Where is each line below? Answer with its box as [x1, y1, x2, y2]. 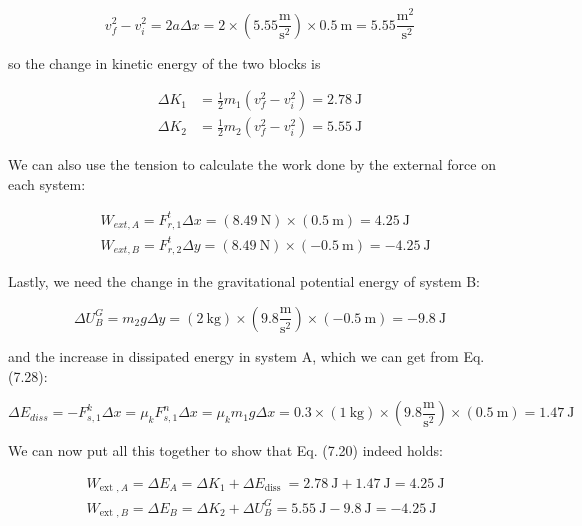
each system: [8, 173, 86, 194]
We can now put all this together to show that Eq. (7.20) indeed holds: [8, 440, 443, 461]
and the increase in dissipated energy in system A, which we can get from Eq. [8, 345, 485, 366]
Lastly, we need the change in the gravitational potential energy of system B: [8, 271, 481, 292]
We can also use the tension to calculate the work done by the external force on [8, 154, 496, 175]
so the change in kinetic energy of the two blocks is [8, 52, 321, 73]
